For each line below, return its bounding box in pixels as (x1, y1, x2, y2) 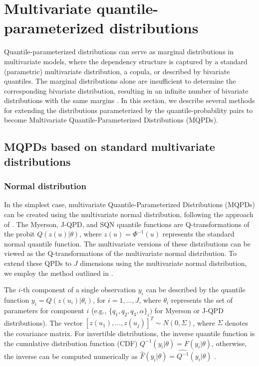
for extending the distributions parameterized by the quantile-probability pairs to (4, 105, 253, 115)
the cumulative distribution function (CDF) (4, 338, 138, 348)
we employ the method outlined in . (4, 267, 113, 278)
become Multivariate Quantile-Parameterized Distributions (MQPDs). (4, 115, 218, 125)
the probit (4, 229, 35, 239)
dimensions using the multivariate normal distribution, (80, 258, 247, 268)
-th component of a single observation (20, 284, 136, 295)
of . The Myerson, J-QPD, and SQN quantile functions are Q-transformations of (4, 219, 250, 229)
